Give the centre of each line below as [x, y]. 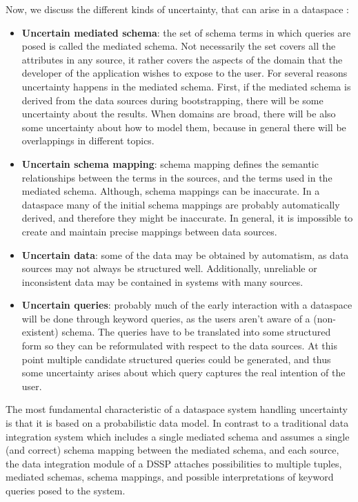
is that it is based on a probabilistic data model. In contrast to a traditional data [177, 423]
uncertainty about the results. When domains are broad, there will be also [179, 114]
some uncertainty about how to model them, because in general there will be [184, 127]
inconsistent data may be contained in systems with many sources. [162, 281]
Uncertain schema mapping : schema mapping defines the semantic [170, 163]
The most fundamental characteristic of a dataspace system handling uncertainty [177, 409]
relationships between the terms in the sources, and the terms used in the [177, 177]
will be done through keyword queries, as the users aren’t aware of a [166, 318]
